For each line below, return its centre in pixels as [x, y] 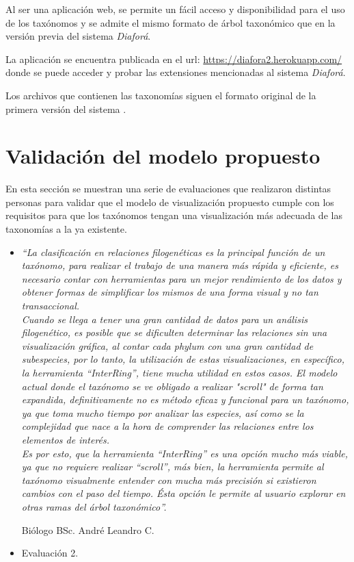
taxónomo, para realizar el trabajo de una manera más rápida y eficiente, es [180, 265]
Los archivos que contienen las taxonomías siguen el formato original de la [161, 95]
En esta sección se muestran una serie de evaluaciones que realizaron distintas [168, 189]
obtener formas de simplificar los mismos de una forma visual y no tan [170, 292]
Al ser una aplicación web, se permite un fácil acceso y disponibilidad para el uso [175, 9]
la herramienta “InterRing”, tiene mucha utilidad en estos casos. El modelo [179, 372]
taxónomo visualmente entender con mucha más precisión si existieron [169, 480]
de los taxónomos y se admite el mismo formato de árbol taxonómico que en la [171, 22]
